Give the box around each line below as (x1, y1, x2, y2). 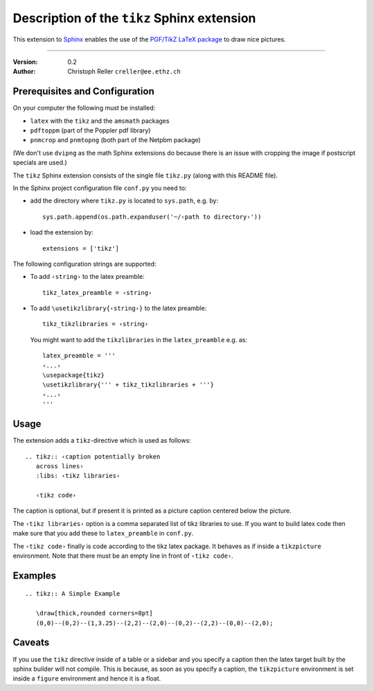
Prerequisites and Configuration (12, 85, 155, 97)
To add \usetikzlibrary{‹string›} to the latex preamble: (30, 304, 207, 312)
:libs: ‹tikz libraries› (35, 472, 121, 480)
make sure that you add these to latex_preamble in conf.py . (12, 529, 194, 538)
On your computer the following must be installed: (12, 104, 156, 112)
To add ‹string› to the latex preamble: (30, 273, 145, 281)
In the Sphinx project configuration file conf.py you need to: (12, 184, 187, 192)
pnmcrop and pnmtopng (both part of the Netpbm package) (30, 136, 201, 144)
